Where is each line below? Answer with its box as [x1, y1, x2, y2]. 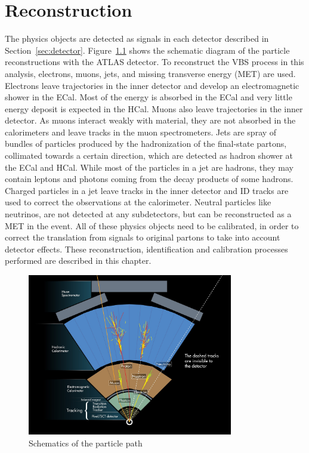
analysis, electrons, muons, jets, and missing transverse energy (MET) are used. [5, 67, 296, 79]
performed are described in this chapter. [5, 254, 152, 267]
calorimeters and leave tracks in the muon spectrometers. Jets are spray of [5, 125, 277, 138]
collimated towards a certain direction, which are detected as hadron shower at [5, 149, 293, 162]
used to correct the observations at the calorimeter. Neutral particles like [5, 196, 271, 208]
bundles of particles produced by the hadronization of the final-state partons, [5, 137, 287, 150]
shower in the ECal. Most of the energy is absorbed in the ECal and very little [5, 91, 292, 103]
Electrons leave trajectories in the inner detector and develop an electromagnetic [5, 79, 299, 91]
